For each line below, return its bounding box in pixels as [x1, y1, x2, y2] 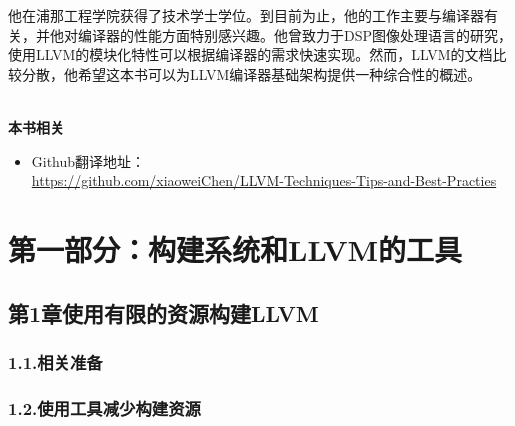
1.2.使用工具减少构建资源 [8, 395, 201, 420]
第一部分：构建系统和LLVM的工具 [8, 228, 463, 269]
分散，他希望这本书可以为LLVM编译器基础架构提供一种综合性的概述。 [21, 63, 482, 84]
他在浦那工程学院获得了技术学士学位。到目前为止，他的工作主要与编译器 [8, 5, 484, 25]
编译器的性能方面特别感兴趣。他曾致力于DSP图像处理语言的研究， [77, 24, 513, 45]
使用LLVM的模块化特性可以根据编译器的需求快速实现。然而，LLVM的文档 [8, 44, 493, 65]
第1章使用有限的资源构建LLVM [8, 297, 319, 328]
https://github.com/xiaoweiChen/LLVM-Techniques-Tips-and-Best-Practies [31, 170, 497, 191]
